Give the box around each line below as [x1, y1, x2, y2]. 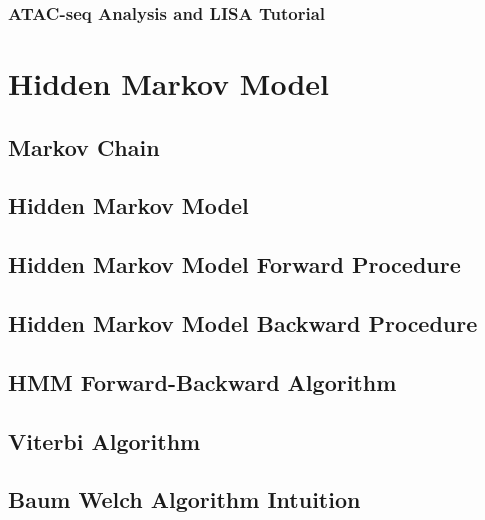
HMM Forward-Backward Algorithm [8, 366, 397, 397]
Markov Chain [8, 131, 160, 162]
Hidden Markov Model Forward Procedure [8, 249, 461, 280]
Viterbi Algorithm [8, 425, 201, 456]
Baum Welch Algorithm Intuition [8, 484, 361, 515]
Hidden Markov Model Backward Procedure [8, 307, 478, 338]
